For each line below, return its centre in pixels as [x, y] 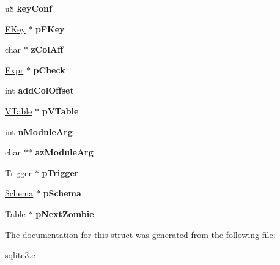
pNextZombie [65, 213]
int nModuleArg [39, 131]
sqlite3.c [20, 255]
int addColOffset [39, 90]
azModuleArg [64, 152]
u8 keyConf [28, 8]
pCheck [49, 69]
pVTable [60, 110]
